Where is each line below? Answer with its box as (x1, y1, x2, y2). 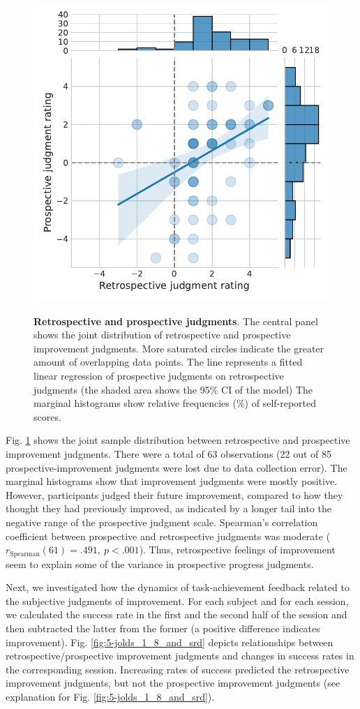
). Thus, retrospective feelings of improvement (139, 542, 336, 557)
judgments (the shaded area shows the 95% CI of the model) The (33, 382, 313, 396)
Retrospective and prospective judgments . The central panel (33, 313, 318, 328)
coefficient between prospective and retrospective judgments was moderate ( (6, 528, 331, 543)
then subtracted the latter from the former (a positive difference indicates (6, 620, 320, 635)
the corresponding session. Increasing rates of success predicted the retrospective (6, 662, 350, 676)
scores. (33, 409, 61, 424)
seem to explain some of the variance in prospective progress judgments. (6, 556, 314, 571)
